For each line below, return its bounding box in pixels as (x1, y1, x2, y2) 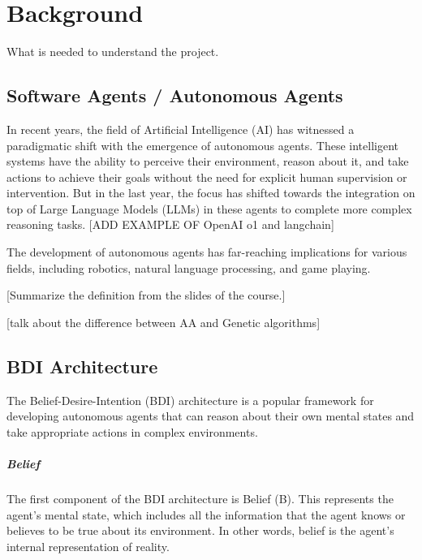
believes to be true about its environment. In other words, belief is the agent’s (6, 522, 394, 539)
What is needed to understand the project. (6, 43, 219, 60)
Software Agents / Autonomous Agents (6, 83, 343, 108)
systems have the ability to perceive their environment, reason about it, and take (6, 153, 409, 170)
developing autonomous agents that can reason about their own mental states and (6, 407, 415, 424)
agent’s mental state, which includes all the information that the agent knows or (6, 506, 406, 523)
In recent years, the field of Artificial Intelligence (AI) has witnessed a (6, 120, 355, 137)
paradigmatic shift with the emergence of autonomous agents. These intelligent (6, 136, 398, 153)
